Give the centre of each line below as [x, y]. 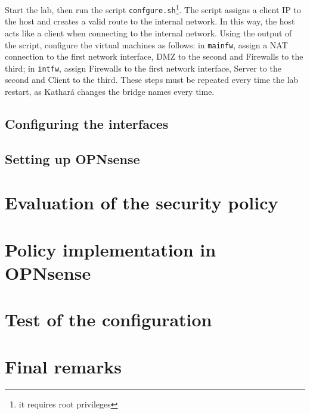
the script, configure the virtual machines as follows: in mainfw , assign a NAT [146, 44]
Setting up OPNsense [72, 158]
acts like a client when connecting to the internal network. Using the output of [148, 33]
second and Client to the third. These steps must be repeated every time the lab [152, 80]
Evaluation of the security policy [142, 203]
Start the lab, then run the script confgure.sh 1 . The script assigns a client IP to [153, 9]
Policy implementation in [111, 249]
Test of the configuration [108, 319]
